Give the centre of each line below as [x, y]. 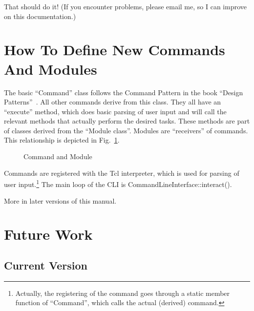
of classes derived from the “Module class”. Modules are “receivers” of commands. [126, 130]
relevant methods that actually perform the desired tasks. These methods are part [127, 121]
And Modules [51, 69]
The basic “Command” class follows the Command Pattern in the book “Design [124, 92]
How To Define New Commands [115, 50]
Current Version [46, 265]
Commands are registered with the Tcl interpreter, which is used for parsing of [122, 173]
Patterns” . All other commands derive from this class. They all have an [113, 102]
